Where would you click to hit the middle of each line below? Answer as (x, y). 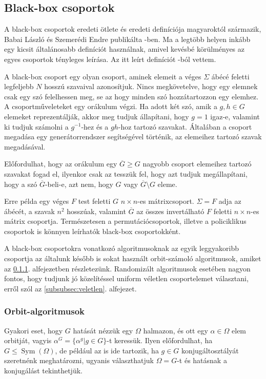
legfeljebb (19, 86)
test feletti (94, 201)
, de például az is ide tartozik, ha (107, 350)
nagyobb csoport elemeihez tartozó (197, 164)
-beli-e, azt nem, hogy (79, 184)
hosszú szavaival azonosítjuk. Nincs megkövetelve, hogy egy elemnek (151, 86)
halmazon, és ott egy (176, 330)
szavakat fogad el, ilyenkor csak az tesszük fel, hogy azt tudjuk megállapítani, (126, 173)
